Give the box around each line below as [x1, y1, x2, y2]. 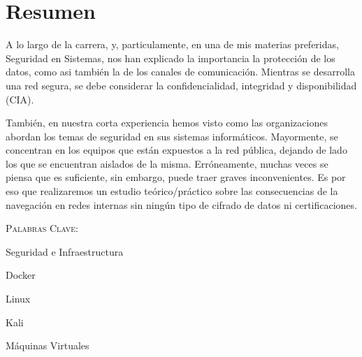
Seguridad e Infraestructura [6, 244, 124, 258]
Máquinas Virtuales [6, 338, 89, 353]
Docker [6, 268, 36, 282]
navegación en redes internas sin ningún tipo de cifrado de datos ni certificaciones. [6, 197, 357, 212]
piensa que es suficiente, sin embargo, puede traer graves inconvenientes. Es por [6, 170, 346, 184]
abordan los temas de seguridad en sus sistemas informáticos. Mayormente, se [6, 129, 338, 143]
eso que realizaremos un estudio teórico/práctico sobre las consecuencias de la [6, 184, 338, 198]
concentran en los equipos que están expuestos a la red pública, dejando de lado [6, 143, 347, 157]
